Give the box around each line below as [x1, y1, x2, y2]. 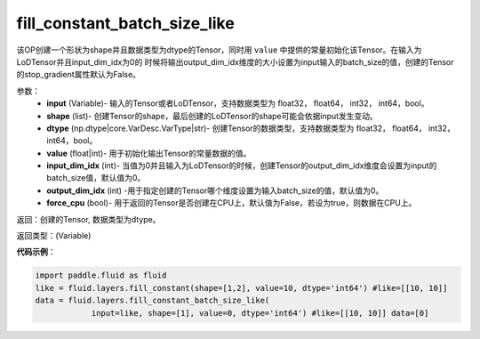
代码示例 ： [16, 246, 56, 257]
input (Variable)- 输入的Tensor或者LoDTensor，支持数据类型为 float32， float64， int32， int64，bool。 [46, 98, 429, 109]
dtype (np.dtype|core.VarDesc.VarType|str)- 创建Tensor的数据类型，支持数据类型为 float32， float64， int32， [46, 123, 455, 133]
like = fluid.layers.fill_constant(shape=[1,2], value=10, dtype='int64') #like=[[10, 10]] [35, 283, 448, 293]
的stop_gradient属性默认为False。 [16, 69, 141, 80]
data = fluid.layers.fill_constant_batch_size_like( [35, 295, 270, 306]
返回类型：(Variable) [16, 230, 92, 241]
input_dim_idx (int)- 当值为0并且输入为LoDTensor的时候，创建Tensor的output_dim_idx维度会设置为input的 [46, 160, 437, 171]
